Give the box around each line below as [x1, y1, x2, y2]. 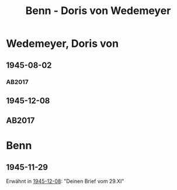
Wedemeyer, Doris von [6, 37, 119, 50]
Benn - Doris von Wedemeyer [25, 4, 171, 18]
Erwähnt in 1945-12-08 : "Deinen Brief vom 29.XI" [6, 178, 124, 185]
